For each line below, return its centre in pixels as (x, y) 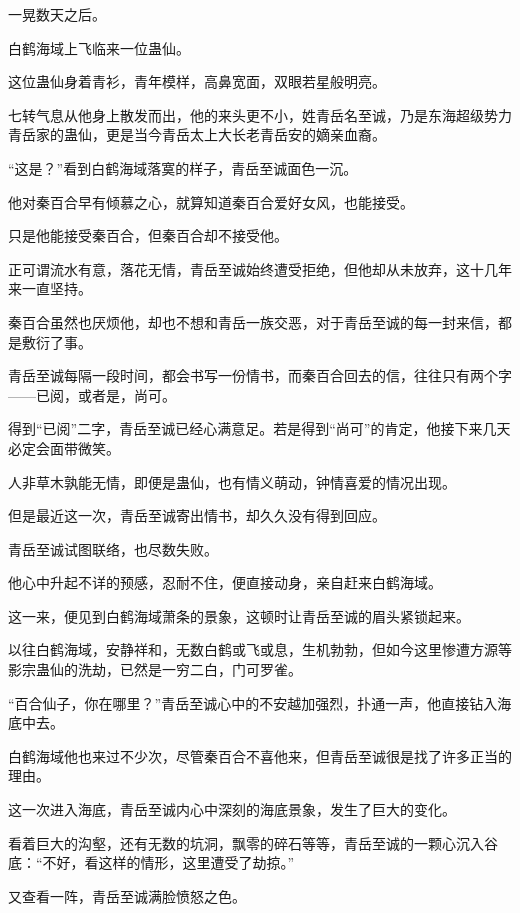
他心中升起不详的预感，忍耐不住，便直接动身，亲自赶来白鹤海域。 (225, 582)
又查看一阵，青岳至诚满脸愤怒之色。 (127, 895)
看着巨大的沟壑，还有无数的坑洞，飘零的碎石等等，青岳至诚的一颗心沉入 (246, 842)
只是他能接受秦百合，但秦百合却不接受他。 (148, 235)
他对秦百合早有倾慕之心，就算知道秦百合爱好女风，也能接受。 (211, 201)
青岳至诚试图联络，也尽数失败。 (113, 548)
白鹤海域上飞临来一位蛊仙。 (99, 47)
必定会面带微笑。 (64, 447)
